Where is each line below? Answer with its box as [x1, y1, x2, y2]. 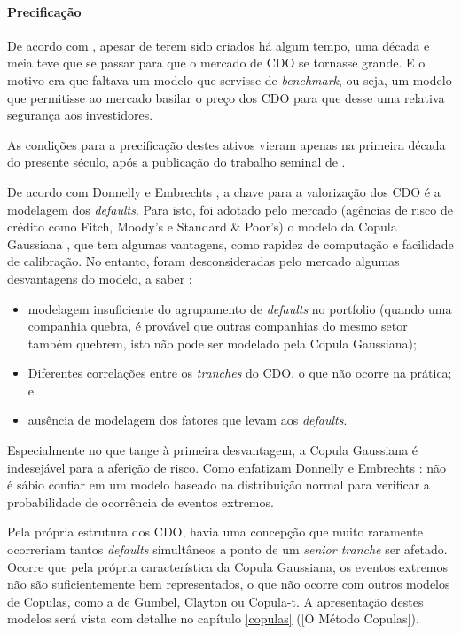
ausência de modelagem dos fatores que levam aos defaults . [27, 411, 348, 429]
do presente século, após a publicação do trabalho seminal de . [7, 153, 346, 171]
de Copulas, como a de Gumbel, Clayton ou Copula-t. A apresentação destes [7, 591, 424, 610]
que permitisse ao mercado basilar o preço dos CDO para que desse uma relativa [7, 88, 445, 106]
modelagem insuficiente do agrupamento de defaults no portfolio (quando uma [27, 299, 452, 317]
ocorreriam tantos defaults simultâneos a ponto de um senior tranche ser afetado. [7, 540, 448, 559]
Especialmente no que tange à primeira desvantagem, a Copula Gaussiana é [7, 441, 418, 459]
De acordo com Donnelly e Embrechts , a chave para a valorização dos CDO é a [7, 182, 441, 200]
